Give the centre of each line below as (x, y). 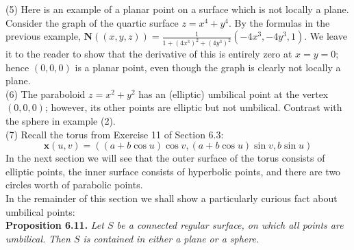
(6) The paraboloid (46, 93)
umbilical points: (40, 211)
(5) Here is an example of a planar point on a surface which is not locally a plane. (177, 9)
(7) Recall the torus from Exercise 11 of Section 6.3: (115, 134)
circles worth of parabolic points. (74, 185)
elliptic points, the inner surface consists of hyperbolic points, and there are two (173, 171)
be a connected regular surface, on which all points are (230, 225)
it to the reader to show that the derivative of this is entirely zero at (149, 54)
